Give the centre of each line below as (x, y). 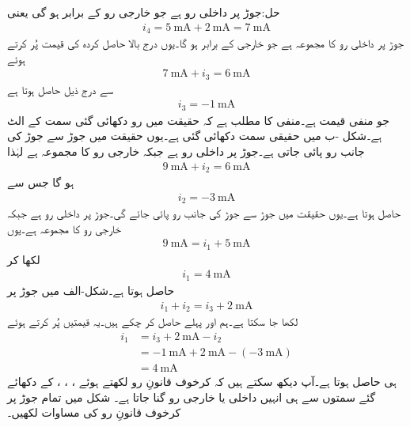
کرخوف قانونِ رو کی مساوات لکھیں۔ (94, 412)
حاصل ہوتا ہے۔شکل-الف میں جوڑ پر (91, 290)
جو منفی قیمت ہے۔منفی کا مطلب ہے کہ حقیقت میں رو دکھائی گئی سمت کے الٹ (198, 120)
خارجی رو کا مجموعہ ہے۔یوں (65, 228)
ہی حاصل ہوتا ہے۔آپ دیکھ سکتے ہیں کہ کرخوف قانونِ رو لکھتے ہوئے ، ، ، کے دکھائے (202, 382)
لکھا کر (24, 259)
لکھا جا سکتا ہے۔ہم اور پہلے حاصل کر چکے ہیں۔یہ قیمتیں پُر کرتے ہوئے (153, 321)
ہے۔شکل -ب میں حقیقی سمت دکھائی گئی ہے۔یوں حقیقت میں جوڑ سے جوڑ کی (195, 136)
